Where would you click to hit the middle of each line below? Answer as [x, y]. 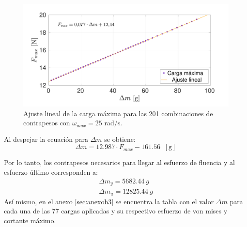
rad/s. [113, 123]
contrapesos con [47, 123]
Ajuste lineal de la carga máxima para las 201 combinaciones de [118, 113]
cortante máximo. [30, 220]
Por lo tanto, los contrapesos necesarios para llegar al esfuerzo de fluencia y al [119, 162]
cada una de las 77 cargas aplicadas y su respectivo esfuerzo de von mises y [116, 211]
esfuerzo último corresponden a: [51, 172]
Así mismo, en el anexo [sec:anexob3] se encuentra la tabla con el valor [109, 201]
